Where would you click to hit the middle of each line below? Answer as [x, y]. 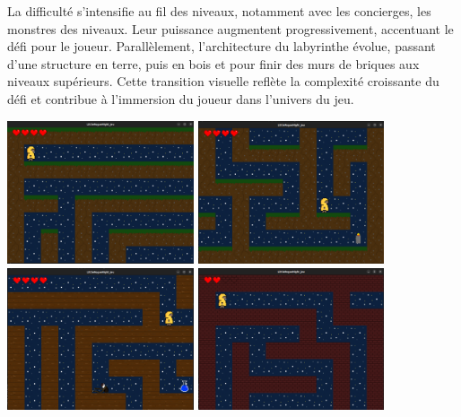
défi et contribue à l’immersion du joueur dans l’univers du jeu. [181, 98]
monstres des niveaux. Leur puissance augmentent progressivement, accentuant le [230, 28]
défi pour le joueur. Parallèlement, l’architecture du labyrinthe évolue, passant [222, 46]
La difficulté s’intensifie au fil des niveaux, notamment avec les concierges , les [219, 11]
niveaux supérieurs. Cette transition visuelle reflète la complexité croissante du [223, 81]
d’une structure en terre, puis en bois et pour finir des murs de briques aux [213, 63]
